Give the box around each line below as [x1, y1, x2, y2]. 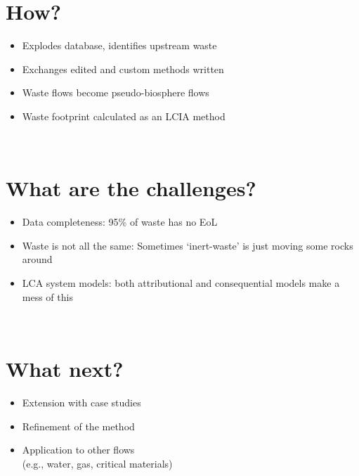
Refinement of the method [22, 418, 135, 433]
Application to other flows [22, 442, 135, 457]
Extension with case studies [22, 394, 141, 409]
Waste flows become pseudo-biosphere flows [22, 85, 209, 100]
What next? [6, 354, 124, 382]
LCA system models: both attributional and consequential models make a [22, 276, 340, 290]
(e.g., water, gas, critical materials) [22, 456, 173, 470]
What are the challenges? [6, 174, 256, 202]
